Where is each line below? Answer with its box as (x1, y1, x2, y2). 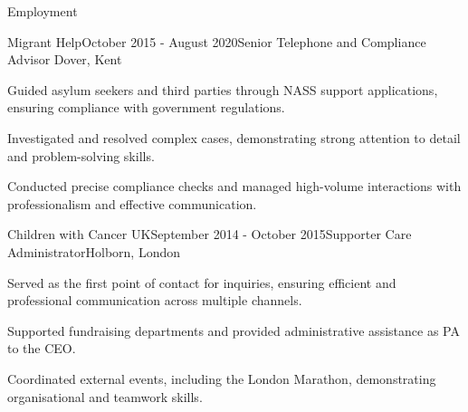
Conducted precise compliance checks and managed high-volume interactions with (7, 177, 462, 196)
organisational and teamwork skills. (7, 387, 203, 406)
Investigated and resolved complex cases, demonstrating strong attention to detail (7, 128, 461, 147)
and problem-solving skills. (7, 146, 155, 165)
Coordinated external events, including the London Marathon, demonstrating (7, 369, 436, 388)
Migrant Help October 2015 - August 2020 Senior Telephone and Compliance (7, 32, 426, 51)
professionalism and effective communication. (7, 194, 257, 213)
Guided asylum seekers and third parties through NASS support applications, (7, 80, 438, 99)
